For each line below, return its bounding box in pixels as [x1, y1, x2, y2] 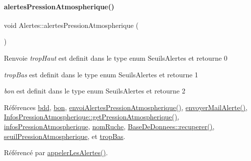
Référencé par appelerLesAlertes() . [4, 147, 108, 158]
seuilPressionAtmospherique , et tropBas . [4, 131, 125, 141]
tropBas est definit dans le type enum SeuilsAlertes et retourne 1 [4, 69, 199, 79]
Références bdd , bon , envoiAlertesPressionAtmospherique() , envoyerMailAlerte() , [4, 102, 248, 112]
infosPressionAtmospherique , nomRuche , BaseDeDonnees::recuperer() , [4, 121, 215, 131]
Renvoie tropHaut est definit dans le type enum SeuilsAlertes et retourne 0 [4, 52, 227, 63]
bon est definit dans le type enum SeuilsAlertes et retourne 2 [4, 86, 185, 96]
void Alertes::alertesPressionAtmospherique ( [4, 20, 139, 30]
